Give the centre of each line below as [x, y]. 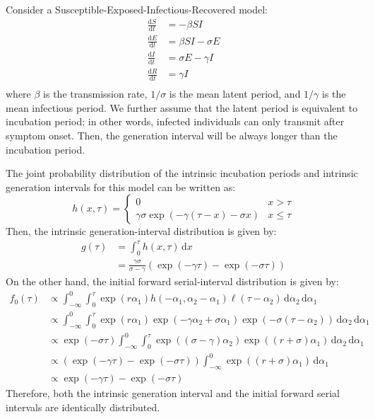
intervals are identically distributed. [83, 407]
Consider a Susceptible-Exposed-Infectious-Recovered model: [137, 9]
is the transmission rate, [95, 94]
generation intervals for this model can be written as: [121, 186]
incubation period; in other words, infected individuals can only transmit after [175, 121]
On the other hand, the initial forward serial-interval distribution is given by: [172, 281]
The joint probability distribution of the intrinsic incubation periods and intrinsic [182, 173]
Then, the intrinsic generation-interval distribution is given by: [141, 231]
